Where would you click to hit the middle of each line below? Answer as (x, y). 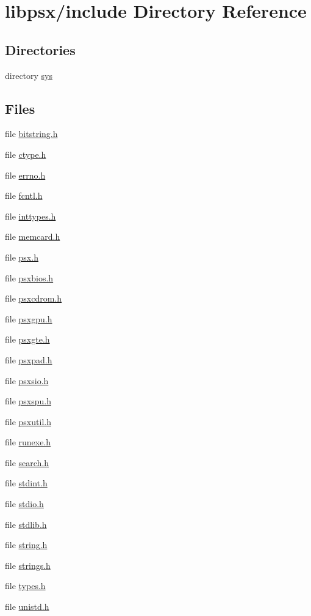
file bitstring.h (31, 134)
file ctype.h (26, 154)
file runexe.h (28, 442)
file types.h (25, 586)
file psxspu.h (28, 401)
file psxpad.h (29, 359)
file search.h (27, 462)
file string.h (26, 545)
